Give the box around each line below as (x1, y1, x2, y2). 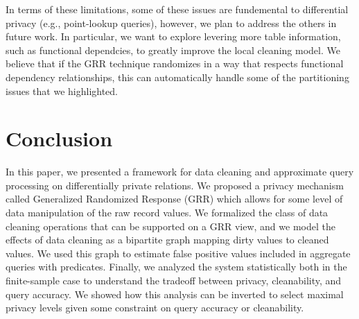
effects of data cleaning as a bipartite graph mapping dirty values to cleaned (6, 232, 329, 247)
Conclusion (6, 124, 113, 153)
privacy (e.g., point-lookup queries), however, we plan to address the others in (6, 15, 337, 30)
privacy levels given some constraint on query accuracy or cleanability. (6, 300, 304, 315)
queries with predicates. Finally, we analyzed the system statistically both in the (6, 259, 347, 274)
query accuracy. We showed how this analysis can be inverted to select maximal (6, 286, 344, 301)
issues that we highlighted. (6, 83, 119, 98)
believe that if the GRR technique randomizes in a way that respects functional (6, 56, 344, 71)
